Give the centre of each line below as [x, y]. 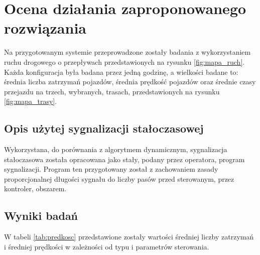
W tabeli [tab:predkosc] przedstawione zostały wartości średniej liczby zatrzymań [129, 237]
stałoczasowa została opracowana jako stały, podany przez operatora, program [124, 159]
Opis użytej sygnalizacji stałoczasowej [104, 128]
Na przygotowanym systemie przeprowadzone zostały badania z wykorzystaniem [127, 52]
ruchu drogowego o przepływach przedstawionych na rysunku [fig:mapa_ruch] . [124, 61]
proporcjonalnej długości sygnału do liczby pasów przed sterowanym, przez [119, 178]
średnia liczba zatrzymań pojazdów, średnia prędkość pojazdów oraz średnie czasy [130, 82]
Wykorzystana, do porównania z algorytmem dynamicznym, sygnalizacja [116, 149]
